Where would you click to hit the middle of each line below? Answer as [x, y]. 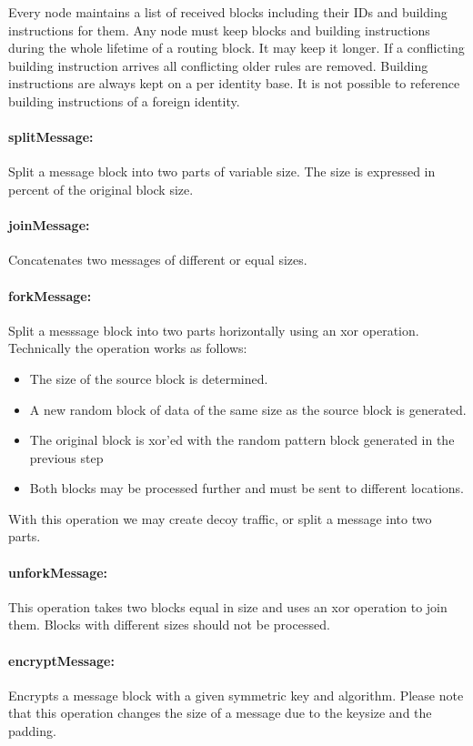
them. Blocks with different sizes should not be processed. [169, 625]
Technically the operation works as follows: [128, 348]
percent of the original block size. [101, 189]
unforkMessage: [58, 572]
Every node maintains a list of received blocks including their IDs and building [228, 12]
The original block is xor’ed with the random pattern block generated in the [242, 440]
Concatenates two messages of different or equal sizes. [158, 260]
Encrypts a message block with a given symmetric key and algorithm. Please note [236, 695]
